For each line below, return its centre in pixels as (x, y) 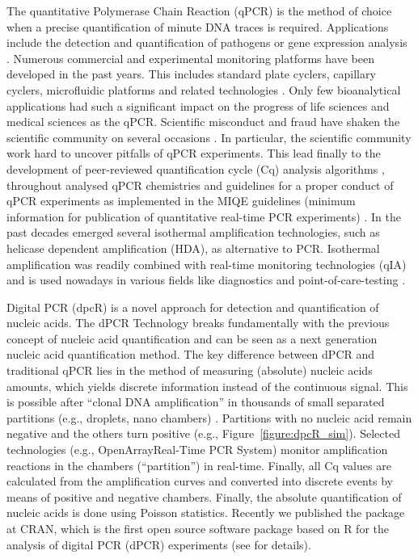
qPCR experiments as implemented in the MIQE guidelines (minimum (181, 201)
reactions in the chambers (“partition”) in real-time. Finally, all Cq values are (199, 465)
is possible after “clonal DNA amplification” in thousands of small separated (196, 402)
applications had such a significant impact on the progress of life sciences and (198, 105)
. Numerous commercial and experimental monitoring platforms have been (190, 58)
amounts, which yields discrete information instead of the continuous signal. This (207, 386)
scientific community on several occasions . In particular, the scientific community (209, 137)
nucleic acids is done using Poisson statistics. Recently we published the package (206, 513)
